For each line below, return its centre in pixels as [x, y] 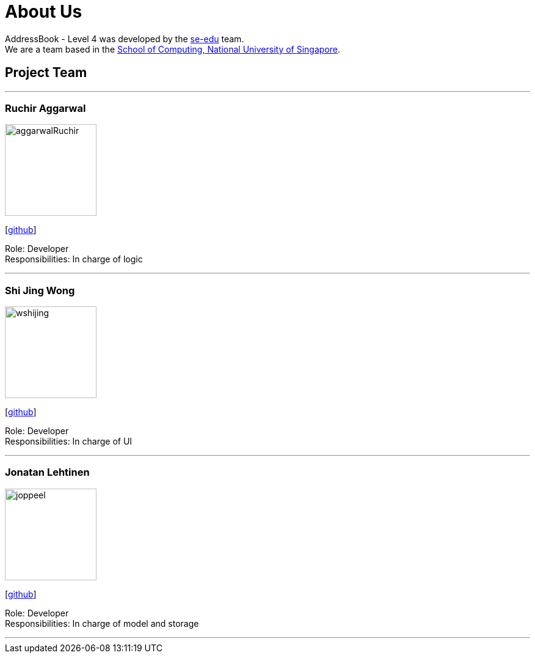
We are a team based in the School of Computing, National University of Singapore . [173, 49]
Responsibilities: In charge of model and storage [102, 623]
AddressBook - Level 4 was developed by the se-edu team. [125, 39]
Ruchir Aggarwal [45, 108]
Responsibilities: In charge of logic [74, 259]
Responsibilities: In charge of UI [69, 442]
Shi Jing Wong [40, 290]
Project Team [46, 73]
